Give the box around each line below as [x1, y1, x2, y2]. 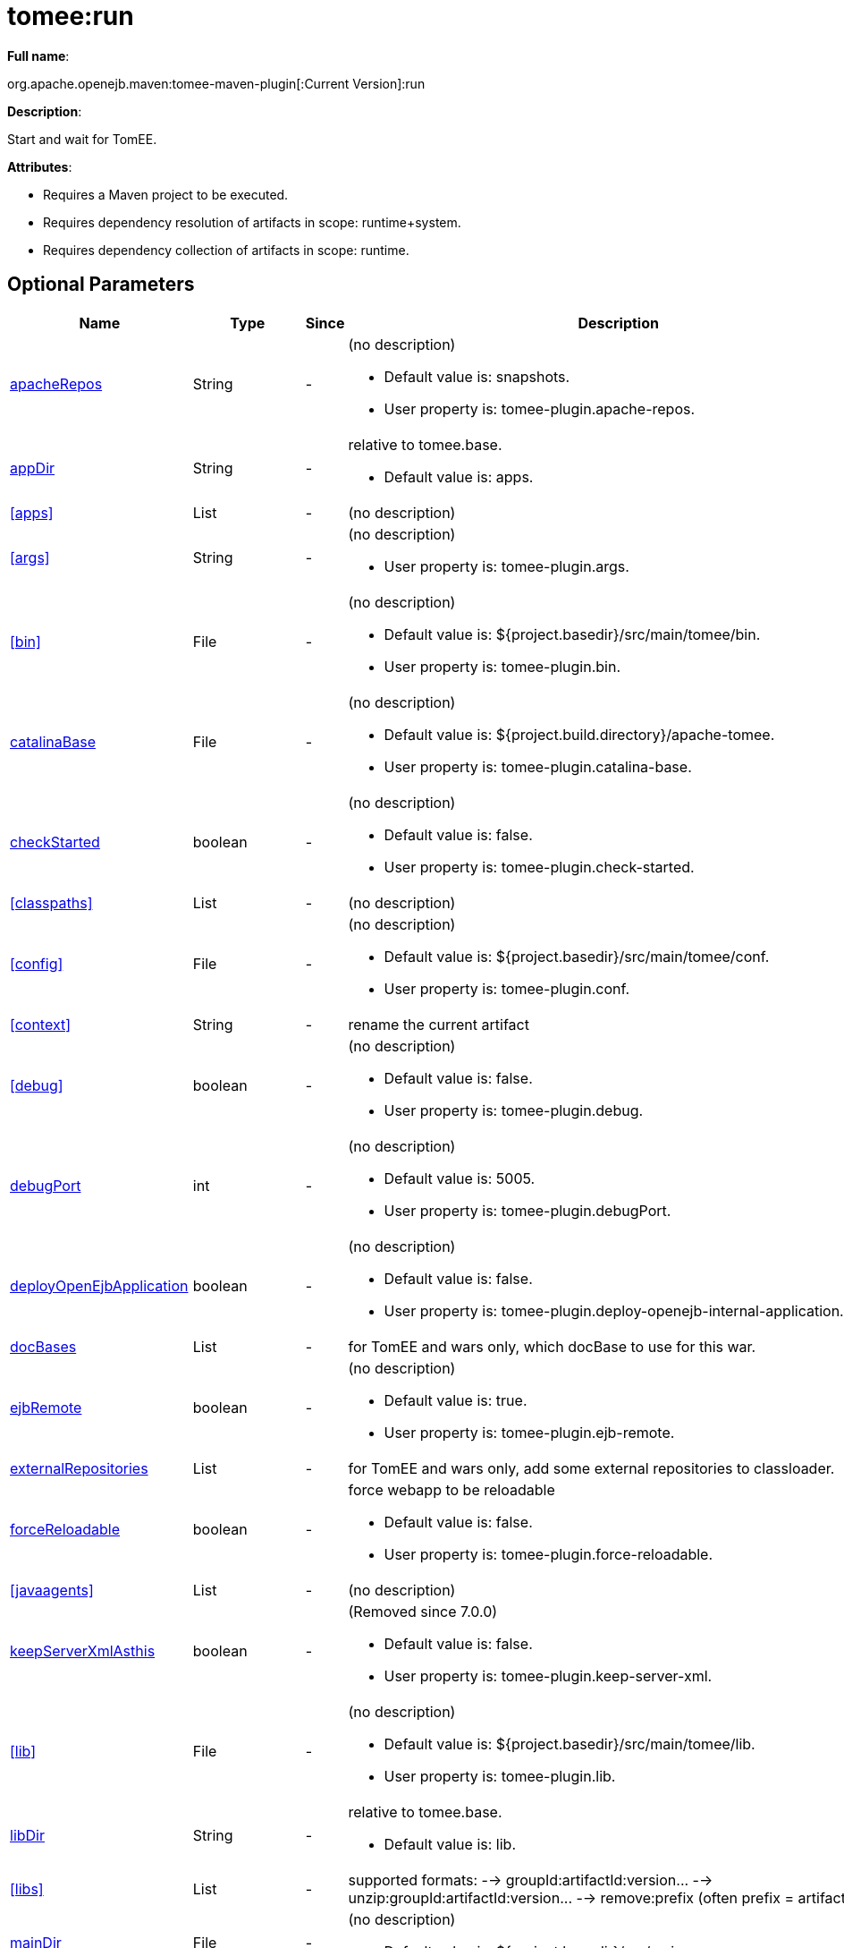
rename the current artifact [348, 1015, 529, 1034]
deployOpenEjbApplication [10, 1276, 189, 1295]
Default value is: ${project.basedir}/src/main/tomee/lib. [384, 1734, 755, 1753]
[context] [10, 1015, 72, 1034]
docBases [10, 1337, 77, 1356]
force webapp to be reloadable [348, 1480, 555, 1499]
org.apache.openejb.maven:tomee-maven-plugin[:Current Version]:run [7, 75, 426, 91]
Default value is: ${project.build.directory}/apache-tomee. [384, 725, 775, 744]
